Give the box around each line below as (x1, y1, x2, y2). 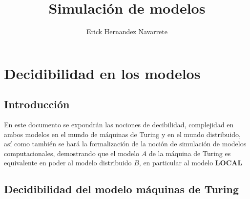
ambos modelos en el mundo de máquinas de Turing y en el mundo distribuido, (4, 129, 241, 139)
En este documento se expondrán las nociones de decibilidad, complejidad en (4, 119, 234, 130)
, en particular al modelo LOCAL (139, 158, 243, 168)
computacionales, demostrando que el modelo (4, 148, 140, 158)
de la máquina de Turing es (148, 148, 231, 158)
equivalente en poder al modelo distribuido (4, 158, 132, 168)
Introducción (4, 97, 70, 112)
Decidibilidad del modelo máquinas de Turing (4, 181, 239, 197)
